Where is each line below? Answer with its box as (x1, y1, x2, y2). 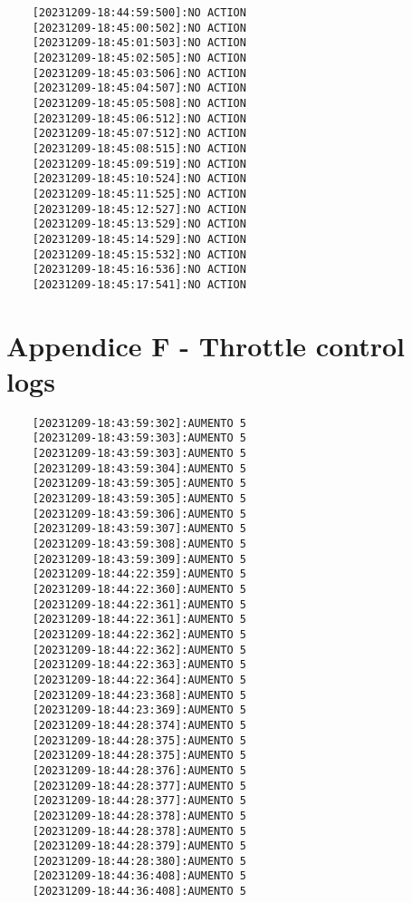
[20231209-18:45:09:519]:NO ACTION (32, 157, 246, 170)
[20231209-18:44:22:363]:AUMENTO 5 (32, 658, 246, 672)
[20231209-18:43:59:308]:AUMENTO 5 (32, 538, 246, 551)
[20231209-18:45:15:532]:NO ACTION (32, 248, 246, 261)
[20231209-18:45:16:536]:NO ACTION (32, 263, 246, 277)
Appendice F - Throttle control (6, 326, 406, 364)
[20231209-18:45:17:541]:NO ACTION (32, 277, 246, 291)
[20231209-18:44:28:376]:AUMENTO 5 (32, 763, 246, 777)
